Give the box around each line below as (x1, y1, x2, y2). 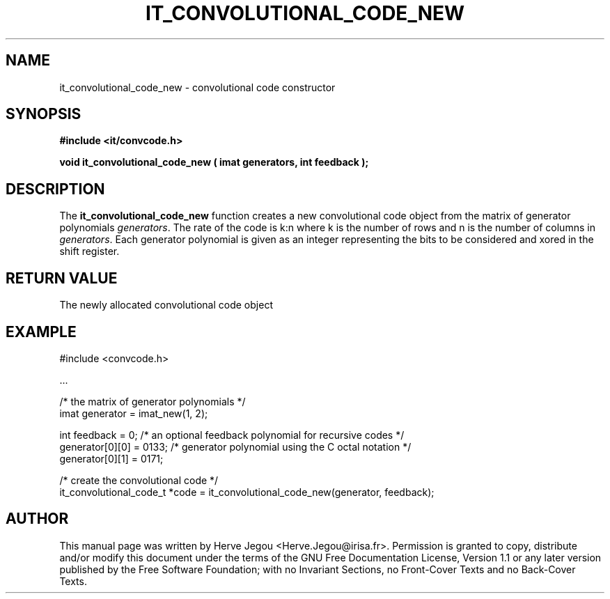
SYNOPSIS (6, 105, 81, 123)
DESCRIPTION (6, 180, 105, 198)
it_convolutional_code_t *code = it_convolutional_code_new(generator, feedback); (59, 485, 435, 498)
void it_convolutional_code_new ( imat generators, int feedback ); (59, 156, 369, 169)
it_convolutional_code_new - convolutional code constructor (59, 81, 336, 93)
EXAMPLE (6, 322, 77, 341)
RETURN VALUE (6, 269, 118, 287)
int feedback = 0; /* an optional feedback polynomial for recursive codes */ (59, 428, 405, 441)
